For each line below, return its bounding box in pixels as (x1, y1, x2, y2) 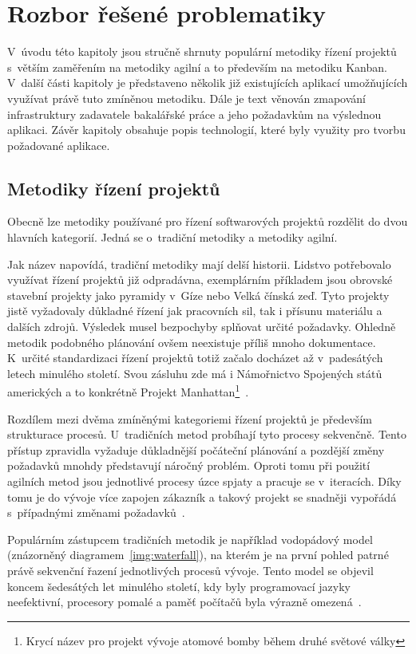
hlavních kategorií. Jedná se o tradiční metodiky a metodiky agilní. (7, 229, 338, 246)
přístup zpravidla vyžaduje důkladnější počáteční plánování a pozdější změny (7, 441, 385, 458)
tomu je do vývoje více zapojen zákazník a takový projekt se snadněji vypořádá (7, 488, 397, 505)
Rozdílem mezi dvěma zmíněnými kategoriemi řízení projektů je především (7, 410, 372, 427)
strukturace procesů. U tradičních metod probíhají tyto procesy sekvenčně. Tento (7, 426, 406, 443)
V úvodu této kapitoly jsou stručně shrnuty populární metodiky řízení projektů (7, 43, 397, 60)
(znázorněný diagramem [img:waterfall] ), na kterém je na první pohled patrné (7, 546, 389, 563)
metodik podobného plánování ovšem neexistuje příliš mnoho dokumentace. (7, 333, 376, 350)
